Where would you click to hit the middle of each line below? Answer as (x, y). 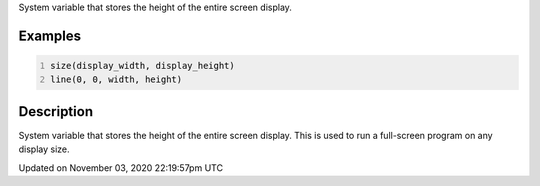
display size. (44, 149)
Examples (50, 35)
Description (56, 111)
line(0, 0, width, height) (116, 79)
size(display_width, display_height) (142, 65)
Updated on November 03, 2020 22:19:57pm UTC (121, 167)
